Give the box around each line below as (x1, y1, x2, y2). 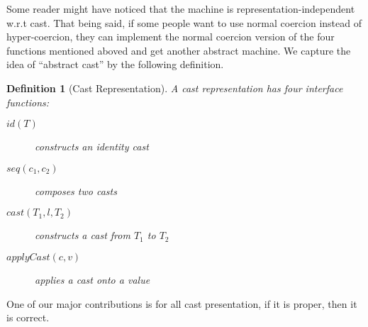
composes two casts (35, 183, 117, 198)
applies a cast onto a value (35, 272, 150, 287)
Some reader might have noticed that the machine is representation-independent (6, 1, 355, 16)
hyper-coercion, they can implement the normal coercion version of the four (6, 29, 335, 44)
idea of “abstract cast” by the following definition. (6, 57, 224, 72)
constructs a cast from (35, 228, 130, 243)
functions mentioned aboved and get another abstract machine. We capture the (6, 43, 351, 57)
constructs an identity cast (35, 139, 149, 154)
